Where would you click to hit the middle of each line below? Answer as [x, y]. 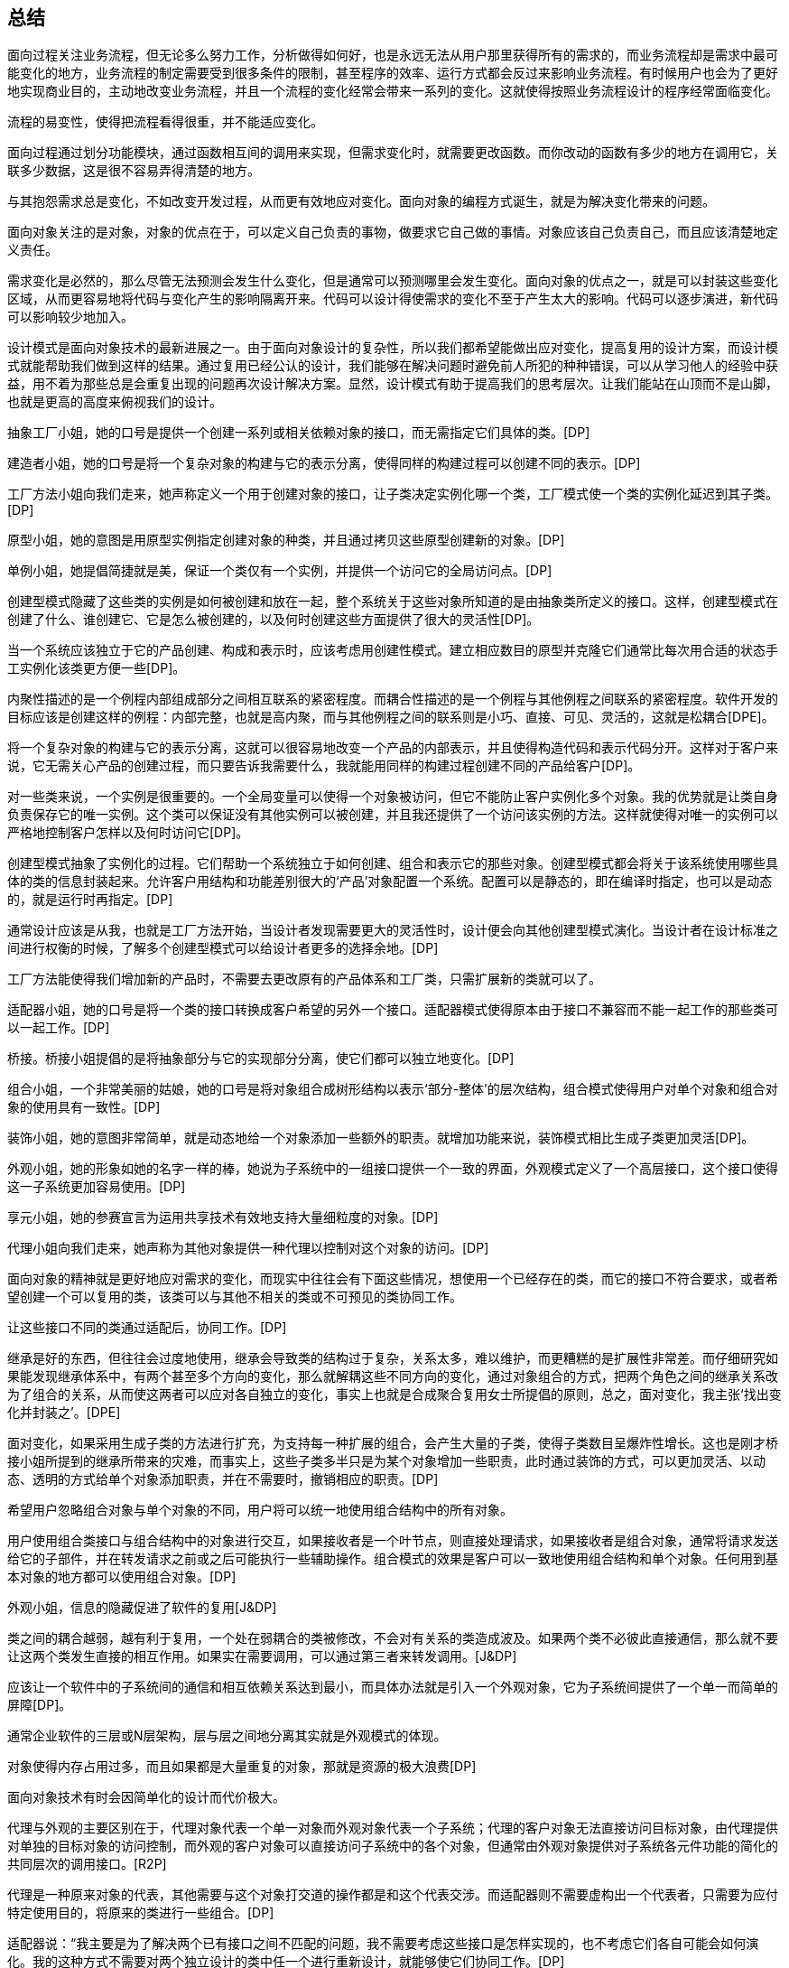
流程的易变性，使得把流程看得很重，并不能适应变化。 [165, 122]
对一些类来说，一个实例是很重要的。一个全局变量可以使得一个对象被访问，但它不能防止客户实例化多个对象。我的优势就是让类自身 [393, 797]
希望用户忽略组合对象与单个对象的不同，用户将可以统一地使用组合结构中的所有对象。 [260, 1510]
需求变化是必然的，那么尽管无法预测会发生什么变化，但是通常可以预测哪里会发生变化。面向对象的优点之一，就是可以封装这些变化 [393, 281]
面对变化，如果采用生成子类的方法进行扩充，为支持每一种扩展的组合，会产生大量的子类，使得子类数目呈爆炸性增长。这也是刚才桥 [393, 1443]
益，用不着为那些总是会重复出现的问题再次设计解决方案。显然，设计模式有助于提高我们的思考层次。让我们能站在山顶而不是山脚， [393, 384]
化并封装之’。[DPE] [64, 1413]
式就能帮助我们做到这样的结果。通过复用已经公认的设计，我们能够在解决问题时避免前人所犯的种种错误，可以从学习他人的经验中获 [393, 366]
